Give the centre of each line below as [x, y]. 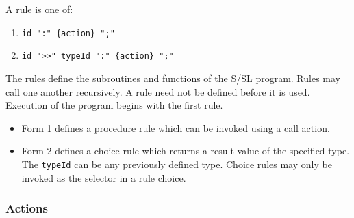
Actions [27, 208]
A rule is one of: [39, 9]
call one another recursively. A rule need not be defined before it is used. [158, 91]
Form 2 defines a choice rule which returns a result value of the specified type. [186, 151]
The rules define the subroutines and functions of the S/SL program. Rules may [173, 78]
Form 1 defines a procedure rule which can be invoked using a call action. [176, 127]
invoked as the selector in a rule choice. [104, 177]
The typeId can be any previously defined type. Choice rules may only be [177, 164]
